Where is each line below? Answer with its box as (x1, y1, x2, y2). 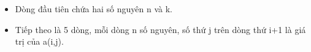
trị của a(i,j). (15, 35, 64, 48)
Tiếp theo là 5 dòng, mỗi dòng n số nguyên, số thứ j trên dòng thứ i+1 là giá (15, 23, 306, 35)
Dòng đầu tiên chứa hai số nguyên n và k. (15, 2, 172, 15)
